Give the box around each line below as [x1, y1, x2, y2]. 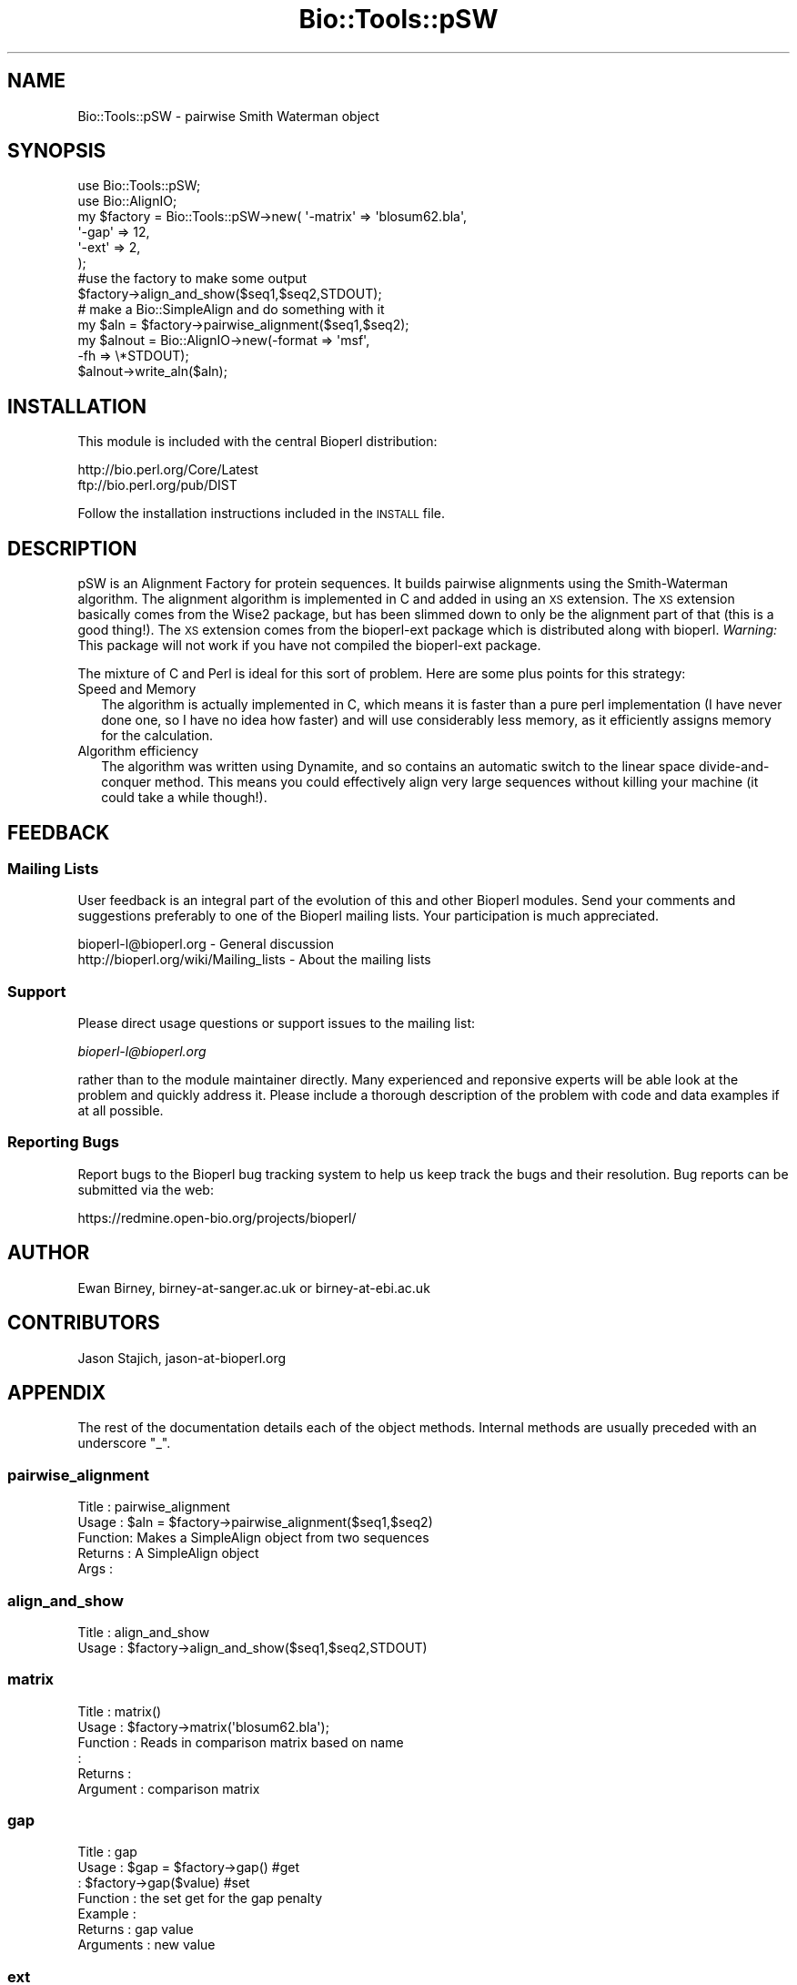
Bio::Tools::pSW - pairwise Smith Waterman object [77, 107, 379, 124]
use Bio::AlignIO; [77, 193, 177, 209]
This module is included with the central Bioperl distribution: [77, 433, 438, 450]
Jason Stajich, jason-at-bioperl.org [77, 1349, 287, 1366]
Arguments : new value [77, 1937, 216, 1953]
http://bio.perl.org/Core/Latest [77, 462, 258, 478]
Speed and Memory [77, 681, 197, 697]
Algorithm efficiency [77, 743, 199, 759]
